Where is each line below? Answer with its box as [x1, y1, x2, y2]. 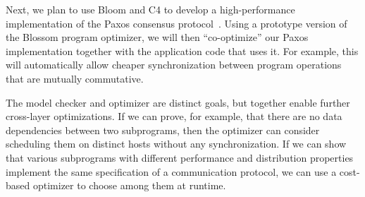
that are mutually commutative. [6, 71, 144, 85]
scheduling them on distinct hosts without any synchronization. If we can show [6, 136, 347, 151]
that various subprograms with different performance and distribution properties [6, 150, 354, 165]
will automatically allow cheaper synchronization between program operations [6, 57, 342, 72]
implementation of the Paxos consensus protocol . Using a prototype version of [6, 16, 347, 30]
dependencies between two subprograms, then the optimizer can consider [6, 122, 320, 137]
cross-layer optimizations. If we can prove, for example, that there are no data [6, 109, 342, 124]
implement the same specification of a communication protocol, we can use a [6, 164, 337, 179]
